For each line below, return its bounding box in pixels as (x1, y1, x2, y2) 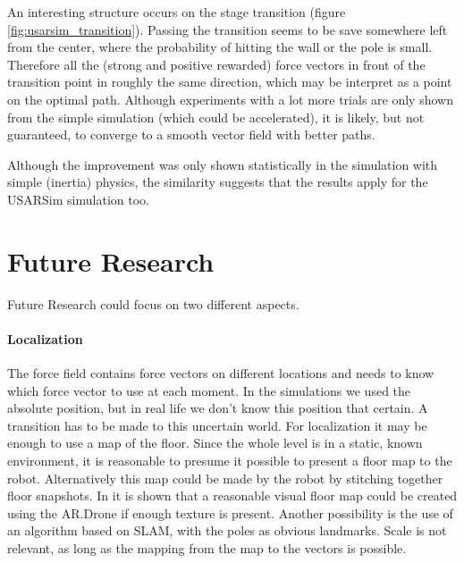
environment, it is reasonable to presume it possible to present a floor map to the (7, 451, 452, 470)
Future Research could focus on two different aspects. (7, 294, 299, 313)
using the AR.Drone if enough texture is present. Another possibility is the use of (7, 503, 453, 522)
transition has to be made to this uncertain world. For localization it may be (7, 416, 427, 434)
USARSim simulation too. (7, 189, 149, 208)
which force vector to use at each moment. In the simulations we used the (7, 381, 411, 399)
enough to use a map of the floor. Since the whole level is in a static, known (7, 433, 423, 452)
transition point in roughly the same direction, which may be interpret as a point (7, 72, 452, 91)
